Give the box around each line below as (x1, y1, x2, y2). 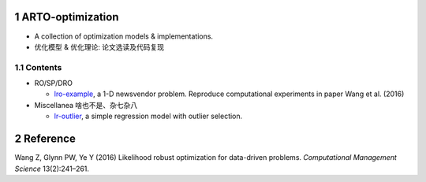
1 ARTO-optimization (14, 10, 119, 24)
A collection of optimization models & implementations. (34, 32, 213, 41)
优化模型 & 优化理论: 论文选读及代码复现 (34, 42, 165, 51)
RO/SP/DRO (34, 79, 73, 88)
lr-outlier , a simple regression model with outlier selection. (54, 111, 243, 121)
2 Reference (14, 132, 77, 146)
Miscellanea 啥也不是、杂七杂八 (34, 100, 138, 110)
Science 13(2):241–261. (14, 164, 90, 173)
